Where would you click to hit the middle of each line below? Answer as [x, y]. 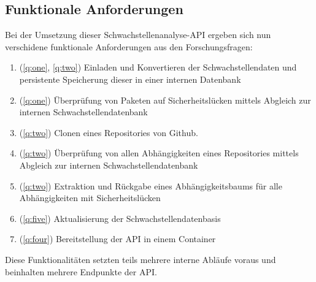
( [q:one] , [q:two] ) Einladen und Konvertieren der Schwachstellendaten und [158, 67]
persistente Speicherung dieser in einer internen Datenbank [130, 79]
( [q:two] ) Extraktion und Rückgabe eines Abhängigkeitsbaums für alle [151, 185]
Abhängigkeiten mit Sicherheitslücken [90, 198]
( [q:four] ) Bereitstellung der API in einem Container [118, 239]
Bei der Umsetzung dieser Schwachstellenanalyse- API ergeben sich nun [138, 35]
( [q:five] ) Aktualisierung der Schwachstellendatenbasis [120, 218]
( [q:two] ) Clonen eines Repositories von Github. [109, 132]
